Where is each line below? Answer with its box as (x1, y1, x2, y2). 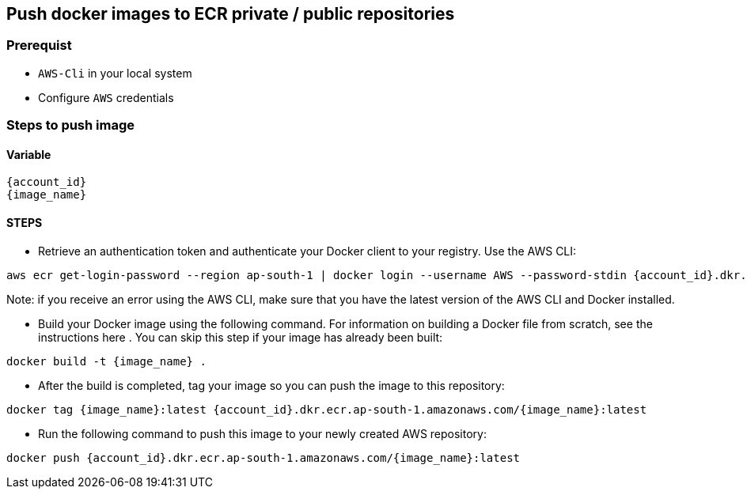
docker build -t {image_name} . (6, 354, 207, 368)
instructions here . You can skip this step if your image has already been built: (38, 330, 443, 344)
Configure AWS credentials (38, 90, 174, 104)
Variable (6, 147, 51, 161)
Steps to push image (6, 117, 135, 134)
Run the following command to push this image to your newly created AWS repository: (38, 426, 487, 440)
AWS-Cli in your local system (38, 66, 192, 80)
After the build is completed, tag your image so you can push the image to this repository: (38, 378, 505, 392)
